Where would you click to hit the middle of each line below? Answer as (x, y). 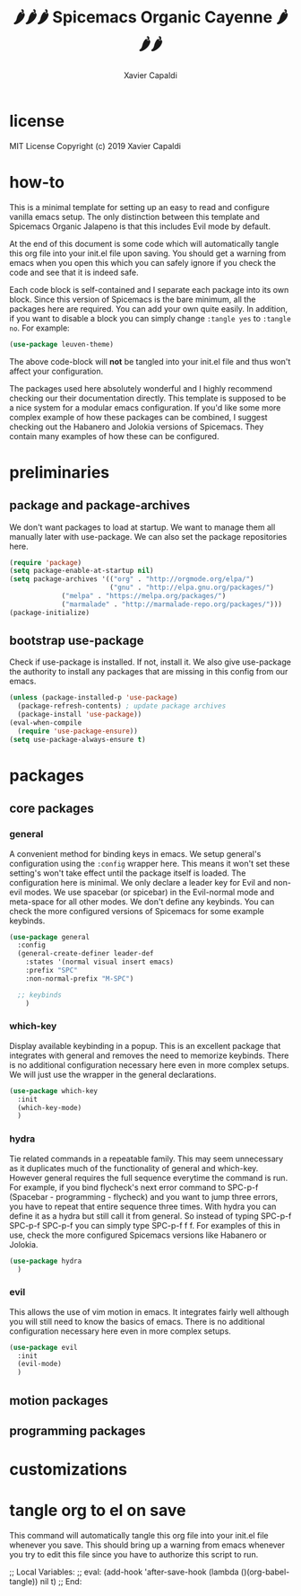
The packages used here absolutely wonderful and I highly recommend (141, 388)
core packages (52, 809)
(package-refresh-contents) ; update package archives (122, 706)
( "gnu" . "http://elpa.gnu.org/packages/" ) (192, 588)
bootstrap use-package (77, 641)
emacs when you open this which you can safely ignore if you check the (142, 262)
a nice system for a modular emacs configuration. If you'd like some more (145, 407)
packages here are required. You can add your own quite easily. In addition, (149, 309)
